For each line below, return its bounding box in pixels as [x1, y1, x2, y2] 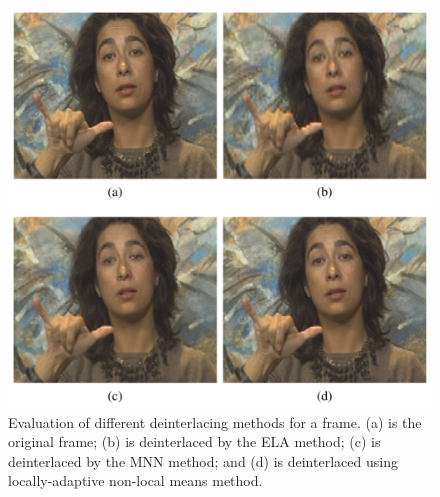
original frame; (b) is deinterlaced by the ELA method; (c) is [8, 431, 381, 452]
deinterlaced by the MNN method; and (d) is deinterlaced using [8, 450, 398, 471]
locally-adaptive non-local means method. [8, 470, 263, 491]
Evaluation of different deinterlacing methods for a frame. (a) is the [8, 411, 422, 432]
